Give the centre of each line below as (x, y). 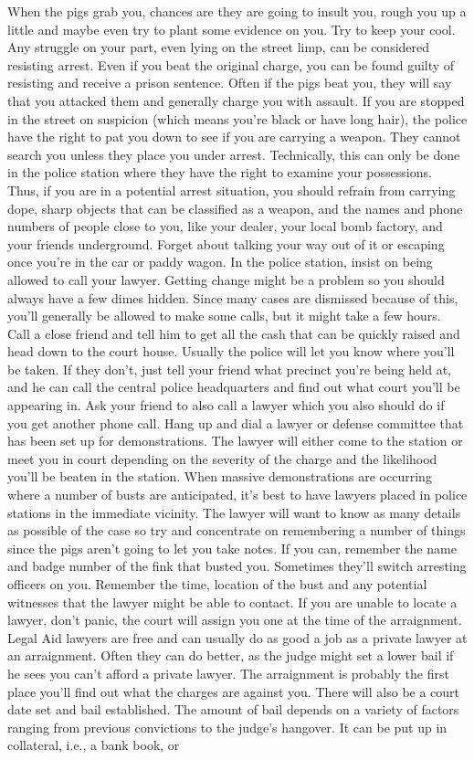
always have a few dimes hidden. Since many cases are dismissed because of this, (233, 297)
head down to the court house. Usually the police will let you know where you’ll (231, 351)
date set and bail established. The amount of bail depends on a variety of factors (233, 709)
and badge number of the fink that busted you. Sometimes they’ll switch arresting (237, 566)
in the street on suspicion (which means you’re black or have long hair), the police (237, 118)
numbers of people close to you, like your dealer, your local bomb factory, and (225, 226)
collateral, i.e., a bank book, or (94, 745)
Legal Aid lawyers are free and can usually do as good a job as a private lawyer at (237, 637)
